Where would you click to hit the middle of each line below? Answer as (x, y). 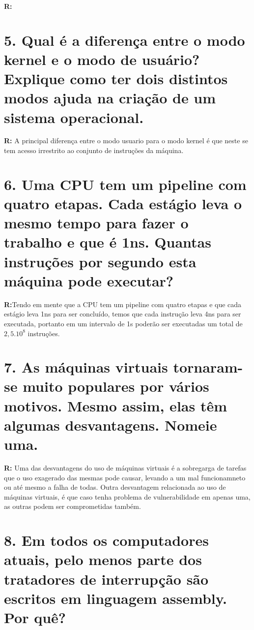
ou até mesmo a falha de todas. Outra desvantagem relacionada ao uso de (115, 487)
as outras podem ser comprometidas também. (72, 506)
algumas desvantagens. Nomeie (111, 425)
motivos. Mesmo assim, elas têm (115, 405)
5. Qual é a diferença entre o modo (125, 40)
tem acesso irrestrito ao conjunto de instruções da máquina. (94, 150)
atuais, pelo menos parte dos (103, 559)
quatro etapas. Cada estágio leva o (123, 204)
